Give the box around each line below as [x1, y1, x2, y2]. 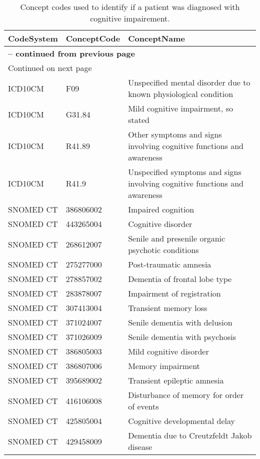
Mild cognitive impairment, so [128, 102, 233, 114]
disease [128, 441, 152, 452]
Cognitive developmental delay [128, 415, 235, 426]
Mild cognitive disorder [128, 345, 209, 357]
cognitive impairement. [90, 12, 170, 24]
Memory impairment [128, 360, 200, 371]
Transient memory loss [128, 302, 207, 313]
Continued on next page [8, 62, 92, 73]
